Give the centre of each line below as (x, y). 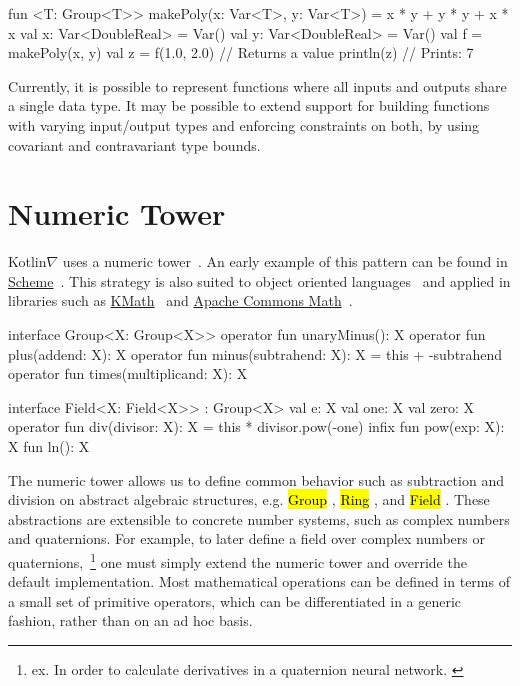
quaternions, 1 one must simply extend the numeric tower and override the (237, 560)
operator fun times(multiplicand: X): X (128, 373)
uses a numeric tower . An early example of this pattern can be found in (285, 261)
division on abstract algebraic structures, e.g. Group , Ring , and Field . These (249, 499)
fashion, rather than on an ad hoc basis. (130, 620)
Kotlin (27, 261)
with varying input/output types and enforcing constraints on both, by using (244, 124)
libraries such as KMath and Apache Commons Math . (180, 300)
